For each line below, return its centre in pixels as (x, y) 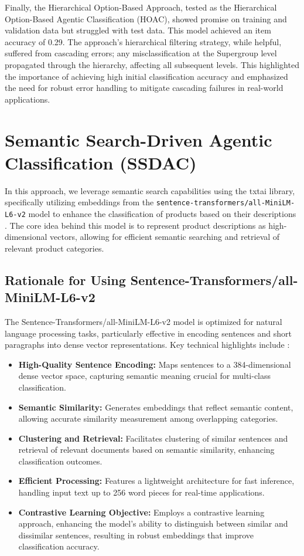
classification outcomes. (60, 461)
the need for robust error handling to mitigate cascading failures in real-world (144, 88)
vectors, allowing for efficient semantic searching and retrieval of (165, 237)
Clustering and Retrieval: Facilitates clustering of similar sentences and (153, 438)
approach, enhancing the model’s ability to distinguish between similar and (153, 523)
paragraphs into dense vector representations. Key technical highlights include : (147, 345)
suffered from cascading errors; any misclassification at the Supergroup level (141, 53)
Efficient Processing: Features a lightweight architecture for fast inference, (156, 481)
